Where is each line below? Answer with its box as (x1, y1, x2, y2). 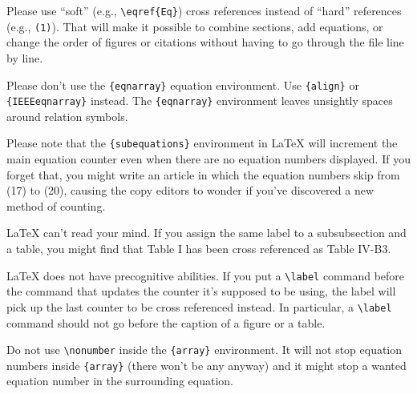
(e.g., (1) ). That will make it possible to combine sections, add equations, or (6, 18, 383, 34)
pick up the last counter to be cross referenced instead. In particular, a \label (6, 298, 392, 315)
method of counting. (6, 197, 106, 214)
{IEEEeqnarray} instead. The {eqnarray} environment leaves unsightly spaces (6, 92, 393, 109)
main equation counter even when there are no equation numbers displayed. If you (6, 151, 411, 167)
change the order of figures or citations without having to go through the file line (6, 34, 404, 50)
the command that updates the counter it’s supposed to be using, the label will (6, 283, 396, 300)
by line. (6, 49, 43, 66)
